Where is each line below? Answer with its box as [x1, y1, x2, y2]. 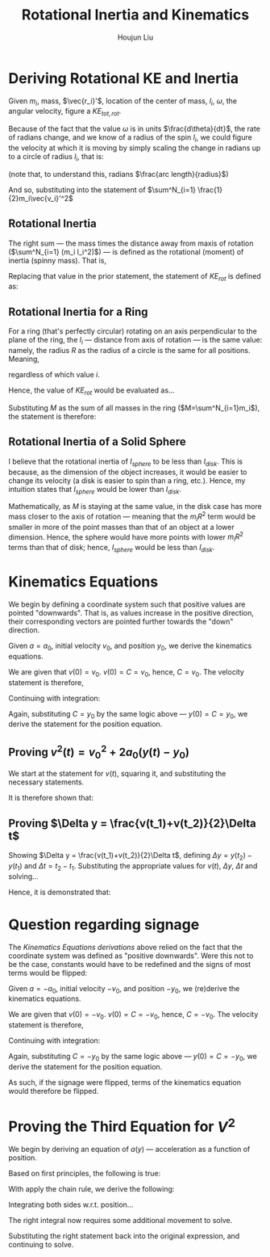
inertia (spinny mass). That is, [8, 255, 107, 265]
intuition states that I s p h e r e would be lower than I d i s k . [8, 484, 181, 496]
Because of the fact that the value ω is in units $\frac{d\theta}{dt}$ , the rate [8, 124, 260, 134]
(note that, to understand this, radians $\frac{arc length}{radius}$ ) [8, 169, 229, 179]
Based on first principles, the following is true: [8, 1169, 161, 1179]
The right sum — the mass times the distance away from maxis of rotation [8, 238, 254, 248]
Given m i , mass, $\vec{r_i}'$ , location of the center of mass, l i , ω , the [8, 95, 238, 107]
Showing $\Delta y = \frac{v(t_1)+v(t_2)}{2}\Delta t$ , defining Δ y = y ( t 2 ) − [8, 851, 252, 862]
